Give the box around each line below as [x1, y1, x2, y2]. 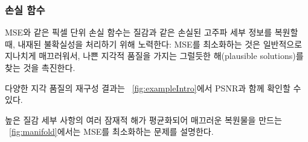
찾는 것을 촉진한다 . [5, 61, 75, 73]
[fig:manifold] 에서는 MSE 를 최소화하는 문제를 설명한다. [9, 125, 214, 138]
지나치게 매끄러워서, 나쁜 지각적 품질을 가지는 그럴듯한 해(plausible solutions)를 [5, 49, 304, 62]
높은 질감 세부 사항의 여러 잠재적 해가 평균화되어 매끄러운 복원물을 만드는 [5, 113, 282, 126]
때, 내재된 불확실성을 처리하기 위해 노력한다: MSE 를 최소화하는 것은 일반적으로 [5, 37, 303, 50]
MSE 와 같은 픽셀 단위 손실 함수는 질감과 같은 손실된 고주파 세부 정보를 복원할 [5, 26, 298, 39]
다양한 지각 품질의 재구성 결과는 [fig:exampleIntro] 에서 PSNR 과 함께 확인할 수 [5, 81, 301, 94]
